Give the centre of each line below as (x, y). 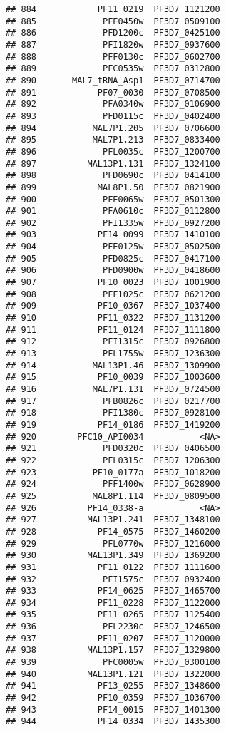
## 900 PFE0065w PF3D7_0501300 (113, 199)
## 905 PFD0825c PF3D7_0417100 (113, 258)
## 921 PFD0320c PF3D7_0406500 (113, 449)
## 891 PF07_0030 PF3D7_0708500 (113, 92)
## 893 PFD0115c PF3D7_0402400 (113, 116)
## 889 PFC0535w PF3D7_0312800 (113, 69)
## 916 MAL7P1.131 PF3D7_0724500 (113, 389)
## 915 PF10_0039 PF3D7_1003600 (113, 377)
